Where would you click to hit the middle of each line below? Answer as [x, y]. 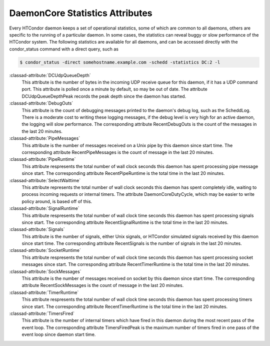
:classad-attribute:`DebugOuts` [41, 103]
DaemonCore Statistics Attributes [81, 13]
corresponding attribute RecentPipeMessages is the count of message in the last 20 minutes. [118, 152]
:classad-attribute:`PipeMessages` [44, 138]
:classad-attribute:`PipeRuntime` [42, 159]
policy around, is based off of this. [57, 201]
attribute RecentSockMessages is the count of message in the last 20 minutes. [103, 285]
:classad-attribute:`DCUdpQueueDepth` [50, 75]
